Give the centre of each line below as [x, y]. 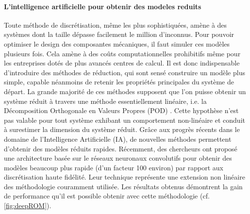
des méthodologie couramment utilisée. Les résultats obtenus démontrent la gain [123, 186]
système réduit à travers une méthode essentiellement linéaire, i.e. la [105, 101]
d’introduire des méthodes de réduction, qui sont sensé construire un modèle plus [125, 72]
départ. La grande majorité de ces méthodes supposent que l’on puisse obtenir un [125, 91]
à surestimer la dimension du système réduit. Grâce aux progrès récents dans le [122, 129]
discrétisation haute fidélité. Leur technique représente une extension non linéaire [125, 177]
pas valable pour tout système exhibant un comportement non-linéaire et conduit [125, 120]
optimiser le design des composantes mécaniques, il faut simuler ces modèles [117, 43]
